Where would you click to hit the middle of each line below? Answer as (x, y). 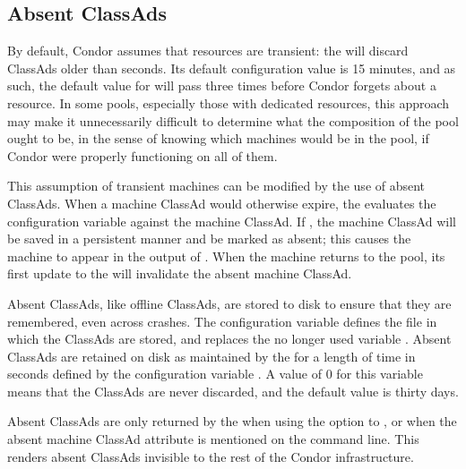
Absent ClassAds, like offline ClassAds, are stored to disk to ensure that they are (229, 303)
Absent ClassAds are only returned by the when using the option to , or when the (232, 421)
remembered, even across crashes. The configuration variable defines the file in (222, 321)
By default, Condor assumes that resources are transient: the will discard (208, 51)
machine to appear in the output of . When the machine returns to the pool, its (226, 256)
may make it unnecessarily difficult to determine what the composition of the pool (233, 120)
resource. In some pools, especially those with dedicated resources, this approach (229, 102)
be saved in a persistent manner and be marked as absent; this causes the (209, 239)
